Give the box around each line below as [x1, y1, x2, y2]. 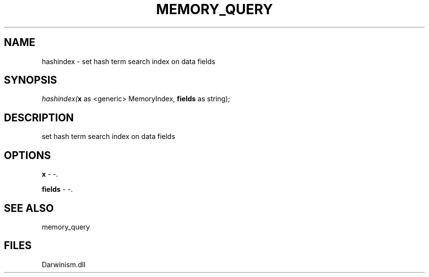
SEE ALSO [4, 202, 54, 214]
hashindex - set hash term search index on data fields [42, 57, 215, 66]
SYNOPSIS [4, 74, 57, 87]
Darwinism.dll [42, 260, 86, 269]
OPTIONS [4, 149, 51, 162]
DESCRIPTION [4, 111, 74, 124]
